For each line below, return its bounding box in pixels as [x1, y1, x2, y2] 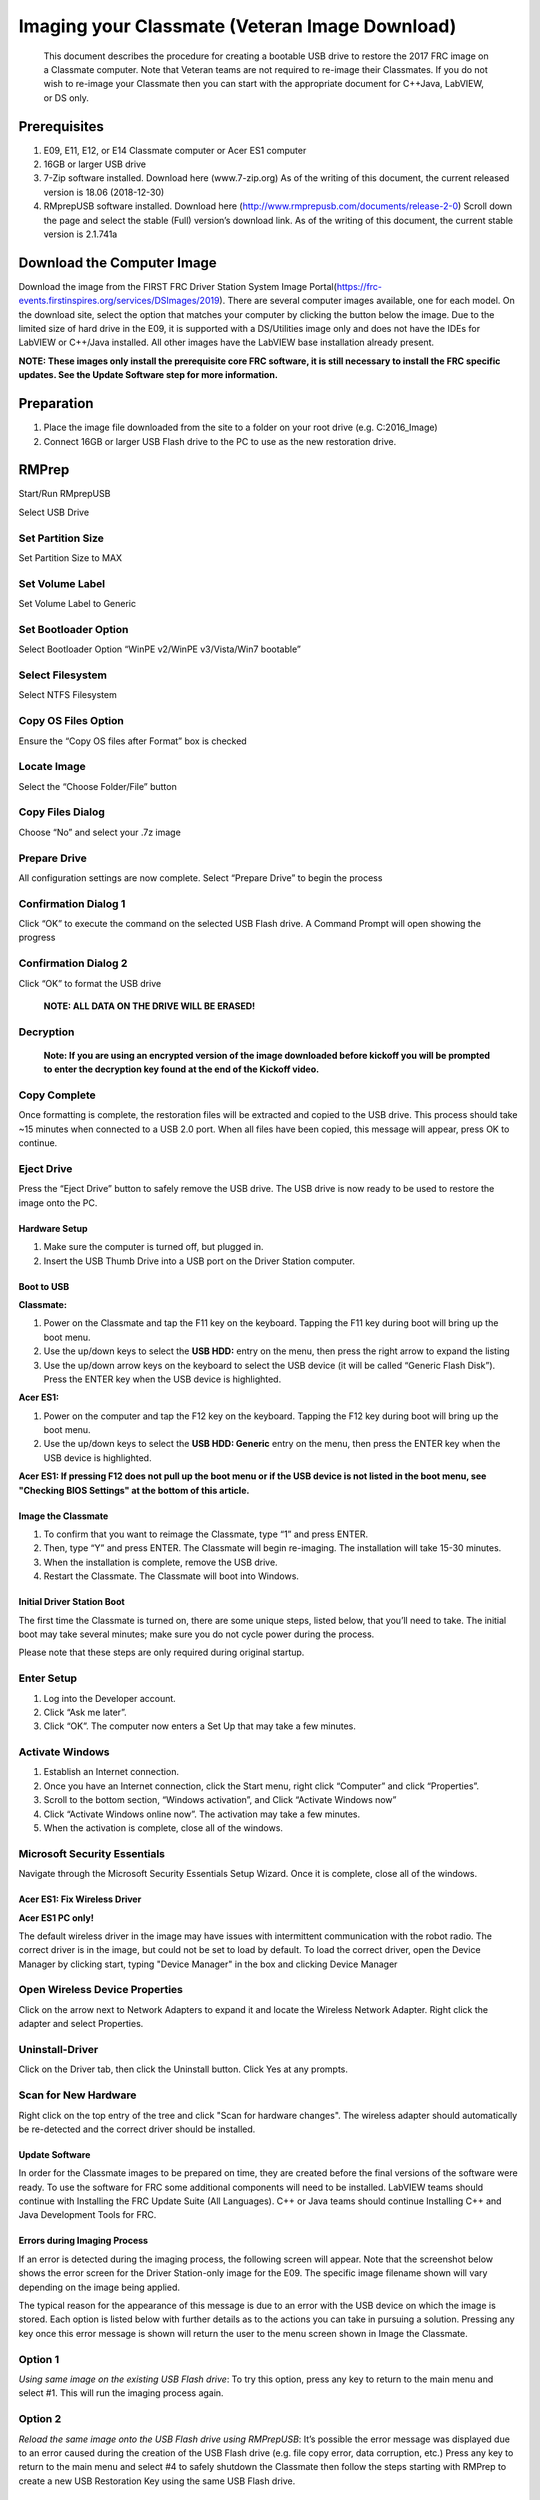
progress [18, 931, 56, 944]
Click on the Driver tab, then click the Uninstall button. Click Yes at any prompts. [18, 2063, 349, 2075]
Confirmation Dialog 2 [18, 956, 128, 970]
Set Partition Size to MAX [18, 551, 123, 564]
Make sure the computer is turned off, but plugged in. [43, 1241, 264, 1253]
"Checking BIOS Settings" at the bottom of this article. [18, 1484, 250, 1496]
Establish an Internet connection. [43, 1766, 180, 1778]
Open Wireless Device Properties [18, 1983, 184, 1997]
